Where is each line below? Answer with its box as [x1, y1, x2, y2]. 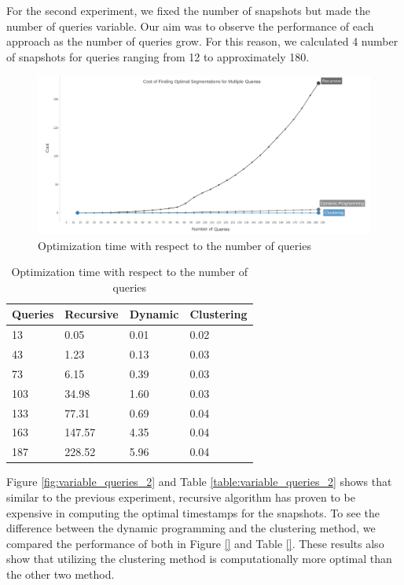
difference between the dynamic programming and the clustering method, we [6, 520, 376, 536]
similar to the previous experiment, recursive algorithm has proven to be [6, 488, 355, 505]
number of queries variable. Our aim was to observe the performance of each [6, 17, 374, 34]
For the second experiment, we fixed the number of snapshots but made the [6, 2, 370, 18]
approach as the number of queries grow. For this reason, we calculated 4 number [6, 33, 398, 50]
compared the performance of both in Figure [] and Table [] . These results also [6, 535, 384, 551]
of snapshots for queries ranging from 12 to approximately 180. [6, 48, 310, 64]
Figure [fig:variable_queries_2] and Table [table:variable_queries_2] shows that [6, 473, 392, 490]
